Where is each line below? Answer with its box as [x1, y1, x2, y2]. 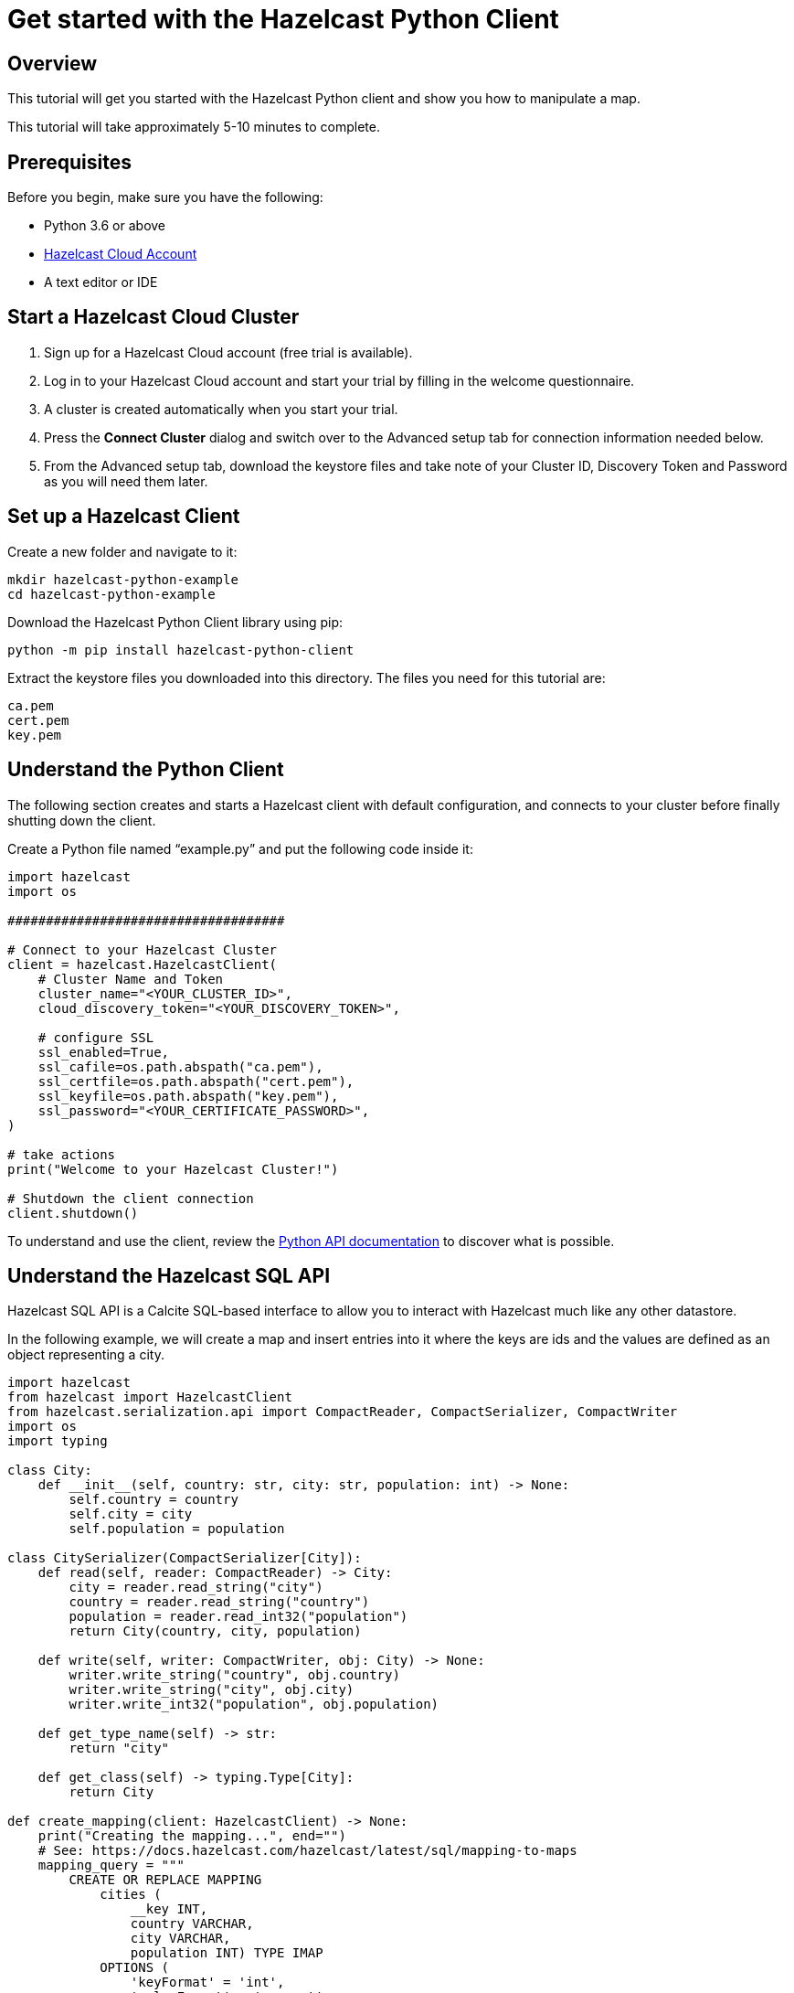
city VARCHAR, [130, 1931, 231, 1946]
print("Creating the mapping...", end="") [37, 1828, 346, 1844]
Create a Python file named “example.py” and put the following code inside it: [7, 840, 473, 857]
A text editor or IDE [44, 274, 158, 291]
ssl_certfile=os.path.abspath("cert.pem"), [37, 1073, 355, 1089]
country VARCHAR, [130, 1916, 254, 1932]
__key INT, [130, 1902, 208, 1917]
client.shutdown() [7, 1205, 139, 1220]
